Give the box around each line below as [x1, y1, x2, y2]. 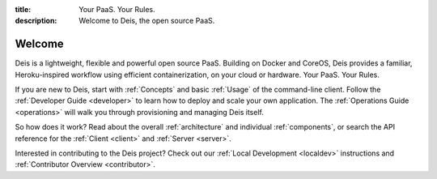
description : [15, 16, 57, 26]
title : [15, 5, 32, 14]
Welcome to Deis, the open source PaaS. [78, 16, 215, 26]
